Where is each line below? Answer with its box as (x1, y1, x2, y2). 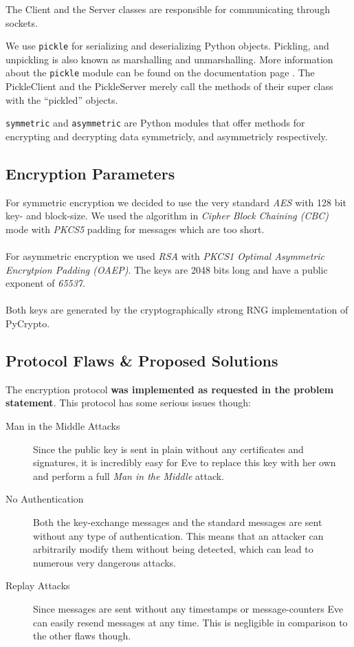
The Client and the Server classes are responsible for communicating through (5, 2, 330, 16)
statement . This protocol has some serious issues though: (5, 395, 251, 410)
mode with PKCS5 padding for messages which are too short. (5, 221, 265, 236)
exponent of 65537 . (5, 276, 85, 290)
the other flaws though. (33, 628, 131, 643)
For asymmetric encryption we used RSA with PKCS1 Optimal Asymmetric (5, 249, 325, 263)
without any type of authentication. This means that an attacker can (33, 528, 324, 542)
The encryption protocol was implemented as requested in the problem (5, 382, 334, 396)
